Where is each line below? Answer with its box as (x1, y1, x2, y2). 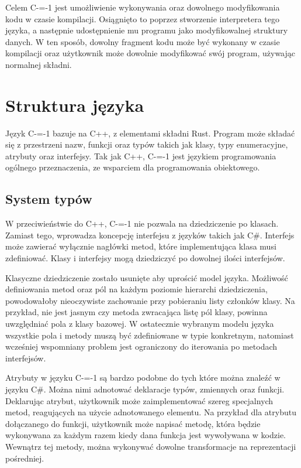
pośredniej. (5, 452, 44, 464)
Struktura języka (5, 93, 144, 117)
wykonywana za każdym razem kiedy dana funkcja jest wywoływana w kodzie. (5, 429, 286, 441)
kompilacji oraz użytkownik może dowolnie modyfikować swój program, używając (5, 47, 296, 59)
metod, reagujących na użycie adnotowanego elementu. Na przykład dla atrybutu (5, 406, 296, 418)
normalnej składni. (5, 58, 72, 70)
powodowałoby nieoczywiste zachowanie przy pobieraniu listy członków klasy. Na (5, 294, 295, 306)
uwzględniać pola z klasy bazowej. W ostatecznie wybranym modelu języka (5, 317, 274, 330)
